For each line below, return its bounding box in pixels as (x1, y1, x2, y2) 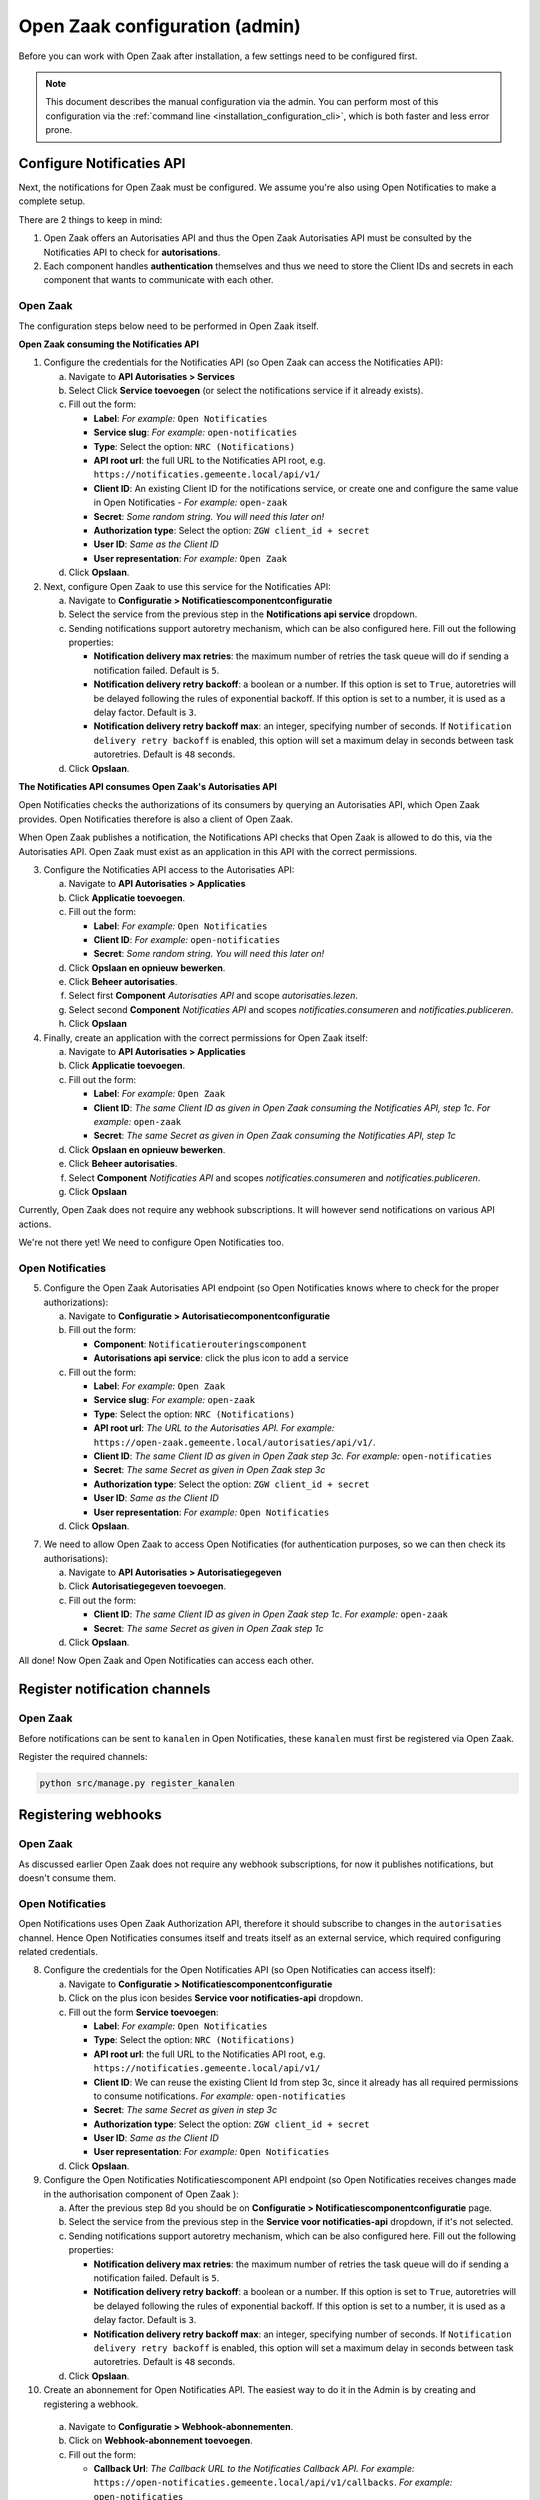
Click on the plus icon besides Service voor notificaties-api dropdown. (68, 1992, 364, 2004)
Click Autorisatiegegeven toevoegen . (68, 1580, 227, 1592)
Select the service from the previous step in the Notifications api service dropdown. (68, 608, 418, 620)
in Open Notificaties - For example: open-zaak (93, 496, 288, 509)
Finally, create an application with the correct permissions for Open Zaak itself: (43, 1031, 369, 1044)
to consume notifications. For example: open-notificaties (93, 2090, 347, 2102)
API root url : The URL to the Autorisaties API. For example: (93, 1422, 335, 1434)
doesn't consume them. (18, 1872, 117, 1884)
